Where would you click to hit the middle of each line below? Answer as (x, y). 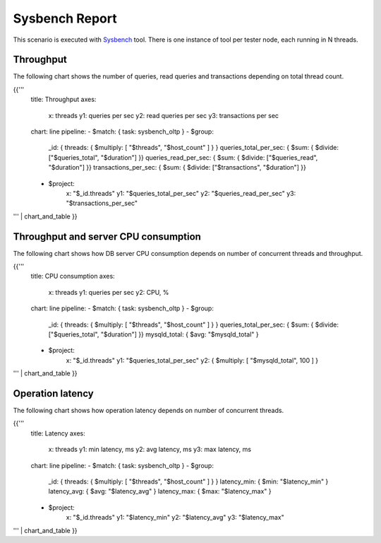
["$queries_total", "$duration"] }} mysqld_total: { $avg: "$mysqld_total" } (153, 334)
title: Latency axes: (58, 433)
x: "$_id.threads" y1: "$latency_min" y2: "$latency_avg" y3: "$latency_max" (175, 518)
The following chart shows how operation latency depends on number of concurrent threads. (149, 411)
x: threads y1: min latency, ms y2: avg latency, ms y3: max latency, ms (150, 450)
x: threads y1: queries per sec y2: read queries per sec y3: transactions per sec (163, 115)
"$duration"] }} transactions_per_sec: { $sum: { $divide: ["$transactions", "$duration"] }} (177, 168)
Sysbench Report (65, 18)
